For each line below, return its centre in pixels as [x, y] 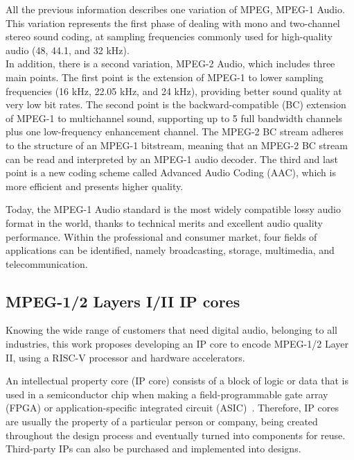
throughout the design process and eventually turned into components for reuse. [176, 435]
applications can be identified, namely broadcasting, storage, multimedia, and [170, 250]
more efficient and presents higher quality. [95, 186]
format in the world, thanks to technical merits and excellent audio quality [165, 222]
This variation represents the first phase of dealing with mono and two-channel [173, 23]
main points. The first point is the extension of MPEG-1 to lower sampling [165, 77]
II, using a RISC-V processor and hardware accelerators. [125, 357]
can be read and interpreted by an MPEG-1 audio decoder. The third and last [172, 159]
